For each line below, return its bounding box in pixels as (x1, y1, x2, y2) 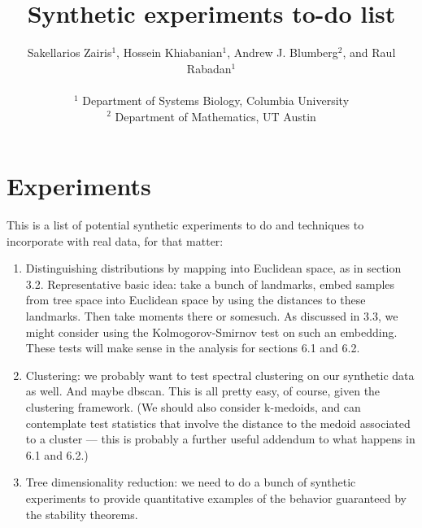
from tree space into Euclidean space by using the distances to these (25, 291, 366, 308)
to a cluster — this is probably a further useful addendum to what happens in (25, 430, 415, 447)
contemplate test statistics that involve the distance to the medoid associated (25, 414, 411, 431)
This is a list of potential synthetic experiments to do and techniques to (7, 216, 364, 233)
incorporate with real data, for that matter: (7, 232, 224, 249)
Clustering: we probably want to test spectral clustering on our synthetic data (25, 366, 415, 383)
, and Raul (342, 44, 396, 61)
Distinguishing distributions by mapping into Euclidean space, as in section (25, 260, 402, 277)
